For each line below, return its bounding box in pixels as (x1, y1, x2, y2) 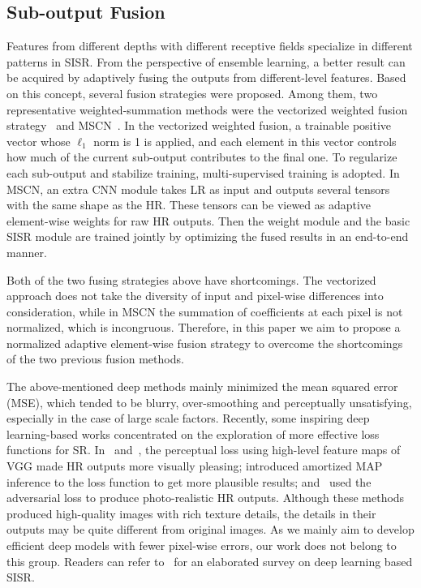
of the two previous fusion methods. (6, 350, 184, 367)
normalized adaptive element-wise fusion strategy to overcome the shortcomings (6, 334, 403, 351)
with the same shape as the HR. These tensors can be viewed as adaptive (6, 196, 372, 213)
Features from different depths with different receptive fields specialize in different (6, 37, 413, 54)
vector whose (6, 132, 71, 149)
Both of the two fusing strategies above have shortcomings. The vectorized (6, 271, 376, 288)
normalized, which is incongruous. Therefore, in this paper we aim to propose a (6, 319, 401, 336)
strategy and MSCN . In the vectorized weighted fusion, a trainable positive (6, 117, 392, 134)
